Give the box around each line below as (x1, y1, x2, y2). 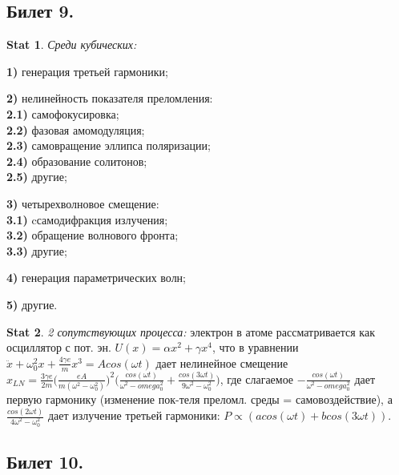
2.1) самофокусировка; (6, 105, 119, 122)
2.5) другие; (6, 168, 67, 185)
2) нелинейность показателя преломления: (6, 90, 213, 107)
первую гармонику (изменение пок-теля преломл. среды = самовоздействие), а (6, 391, 393, 408)
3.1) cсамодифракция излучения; (6, 211, 168, 227)
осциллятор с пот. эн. (6, 339, 111, 356)
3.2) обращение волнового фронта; (6, 227, 179, 244)
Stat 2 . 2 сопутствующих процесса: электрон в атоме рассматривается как (6, 323, 375, 340)
